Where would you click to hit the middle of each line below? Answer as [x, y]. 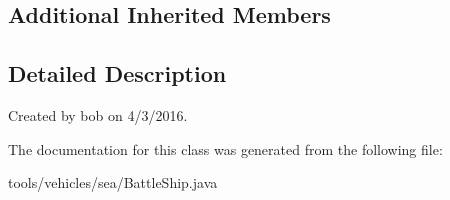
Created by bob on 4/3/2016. [98, 114]
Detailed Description [117, 73]
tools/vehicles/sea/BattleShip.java [113, 182]
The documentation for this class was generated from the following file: [225, 148]
